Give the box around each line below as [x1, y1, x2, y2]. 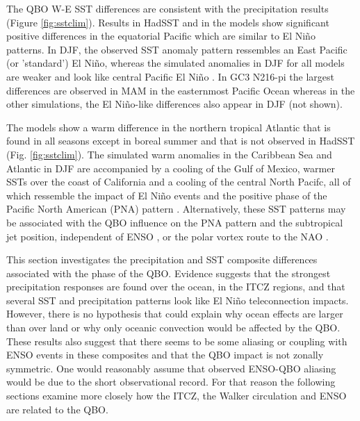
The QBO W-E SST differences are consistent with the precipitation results [6, 1, 329, 15]
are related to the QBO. [6, 402, 108, 416]
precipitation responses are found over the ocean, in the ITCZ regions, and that [6, 279, 345, 294]
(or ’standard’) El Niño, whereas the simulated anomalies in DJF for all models [6, 56, 345, 70]
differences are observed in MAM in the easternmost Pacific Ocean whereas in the [6, 83, 355, 97]
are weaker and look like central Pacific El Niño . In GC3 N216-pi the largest [6, 69, 335, 83]
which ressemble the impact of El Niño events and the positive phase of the [6, 188, 327, 202]
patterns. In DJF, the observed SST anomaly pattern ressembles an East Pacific [6, 42, 347, 56]
